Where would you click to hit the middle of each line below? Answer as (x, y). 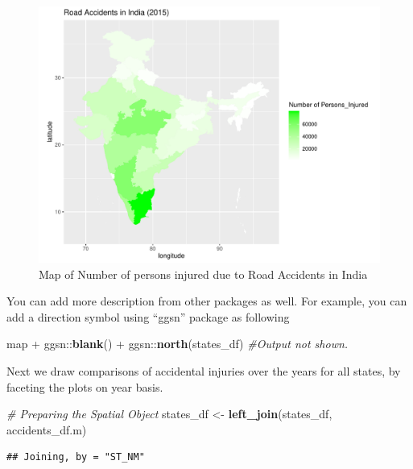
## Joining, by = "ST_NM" (76, 457)
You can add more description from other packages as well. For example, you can (207, 301)
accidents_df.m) (47, 429)
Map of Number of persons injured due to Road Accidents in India (203, 274)
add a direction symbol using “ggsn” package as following (148, 316)
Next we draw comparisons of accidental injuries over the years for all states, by (204, 370)
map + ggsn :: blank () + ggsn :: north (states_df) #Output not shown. (178, 344)
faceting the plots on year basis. (85, 386)
